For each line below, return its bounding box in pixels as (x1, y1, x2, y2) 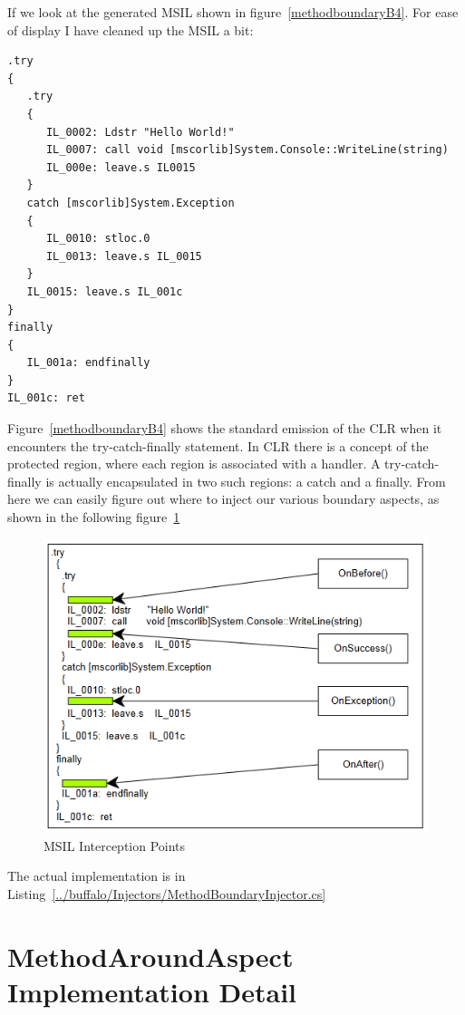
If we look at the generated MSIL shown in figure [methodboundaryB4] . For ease (7, 3, 459, 21)
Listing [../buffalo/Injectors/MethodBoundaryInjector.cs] (7, 884, 326, 904)
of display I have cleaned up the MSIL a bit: (7, 20, 254, 39)
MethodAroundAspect (7, 937, 294, 974)
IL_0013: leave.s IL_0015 (45, 249, 202, 263)
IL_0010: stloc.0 (45, 232, 150, 246)
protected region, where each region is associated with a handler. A (7, 454, 381, 473)
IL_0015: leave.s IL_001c (26, 285, 183, 298)
